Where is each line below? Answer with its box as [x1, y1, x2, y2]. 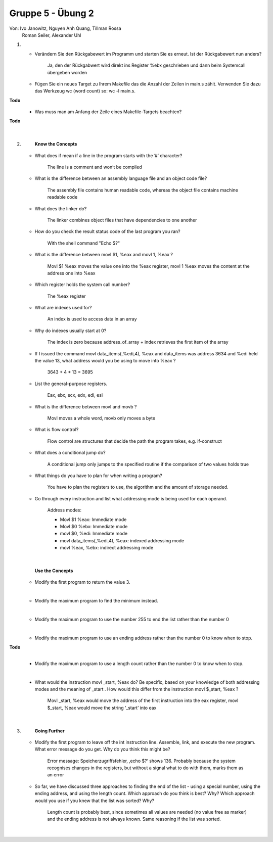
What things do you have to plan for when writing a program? [34, 473, 162, 479]
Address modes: [47, 507, 82, 513]
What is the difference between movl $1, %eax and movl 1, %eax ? [34, 252, 173, 258]
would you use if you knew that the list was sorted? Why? [34, 798, 154, 804]
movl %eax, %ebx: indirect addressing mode [60, 545, 154, 551]
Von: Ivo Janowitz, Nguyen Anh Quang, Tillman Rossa [9, 25, 121, 31]
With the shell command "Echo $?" [47, 240, 120, 246]
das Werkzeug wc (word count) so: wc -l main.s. [34, 88, 136, 94]
